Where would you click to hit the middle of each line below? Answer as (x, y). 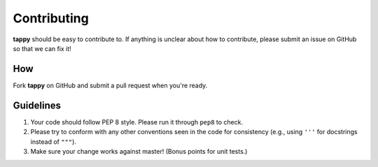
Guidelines (37, 105)
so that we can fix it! (42, 48)
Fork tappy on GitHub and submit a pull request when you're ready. (110, 85)
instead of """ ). (54, 141)
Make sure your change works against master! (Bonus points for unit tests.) (139, 151)
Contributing (51, 18)
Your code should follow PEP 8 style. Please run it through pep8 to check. (137, 122)
